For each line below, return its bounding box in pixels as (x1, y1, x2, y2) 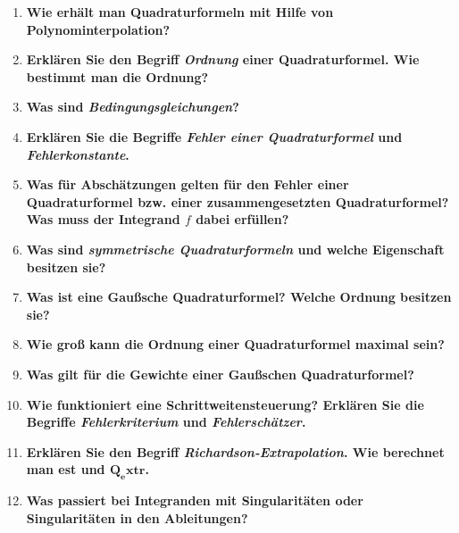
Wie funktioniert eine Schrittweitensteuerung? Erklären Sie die (26, 395, 424, 413)
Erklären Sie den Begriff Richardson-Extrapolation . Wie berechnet (26, 442, 445, 461)
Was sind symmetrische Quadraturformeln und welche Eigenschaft (26, 239, 445, 258)
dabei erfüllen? (196, 210, 289, 229)
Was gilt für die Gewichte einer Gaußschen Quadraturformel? (26, 364, 414, 383)
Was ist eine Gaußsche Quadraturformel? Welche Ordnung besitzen (26, 287, 452, 306)
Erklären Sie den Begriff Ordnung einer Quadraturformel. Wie (26, 50, 420, 69)
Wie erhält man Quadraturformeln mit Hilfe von (26, 3, 334, 21)
